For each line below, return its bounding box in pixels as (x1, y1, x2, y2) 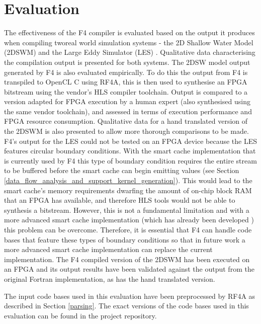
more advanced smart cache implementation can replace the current (4, 244, 213, 255)
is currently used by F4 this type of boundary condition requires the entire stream (4, 155, 257, 166)
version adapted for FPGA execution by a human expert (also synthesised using (4, 96, 250, 107)
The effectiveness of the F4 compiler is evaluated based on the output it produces (4, 27, 255, 38)
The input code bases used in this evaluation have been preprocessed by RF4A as (4, 290, 255, 301)
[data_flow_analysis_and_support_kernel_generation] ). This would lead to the (4, 175, 252, 186)
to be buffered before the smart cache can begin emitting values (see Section (4, 165, 239, 176)
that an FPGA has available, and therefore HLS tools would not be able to (4, 195, 235, 205)
